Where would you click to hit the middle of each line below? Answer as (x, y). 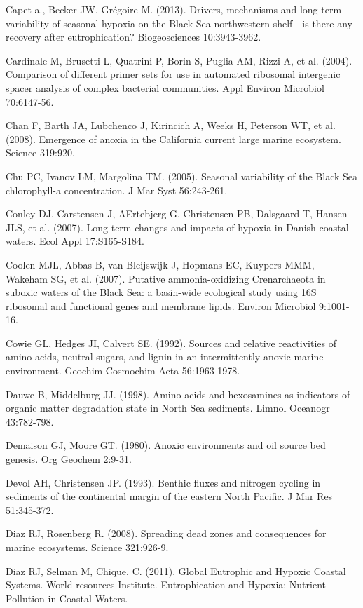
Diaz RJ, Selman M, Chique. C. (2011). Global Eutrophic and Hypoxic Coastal (176, 570)
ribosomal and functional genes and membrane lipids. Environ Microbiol (161, 305)
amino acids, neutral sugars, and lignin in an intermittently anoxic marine (165, 357)
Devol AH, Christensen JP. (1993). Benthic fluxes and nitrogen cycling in (163, 482)
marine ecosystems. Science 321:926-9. (87, 547)
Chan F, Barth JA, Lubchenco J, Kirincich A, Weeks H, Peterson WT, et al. (171, 125)
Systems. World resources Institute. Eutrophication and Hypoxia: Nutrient (166, 585)
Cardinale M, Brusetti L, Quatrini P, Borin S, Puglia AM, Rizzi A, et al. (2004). (179, 60)
